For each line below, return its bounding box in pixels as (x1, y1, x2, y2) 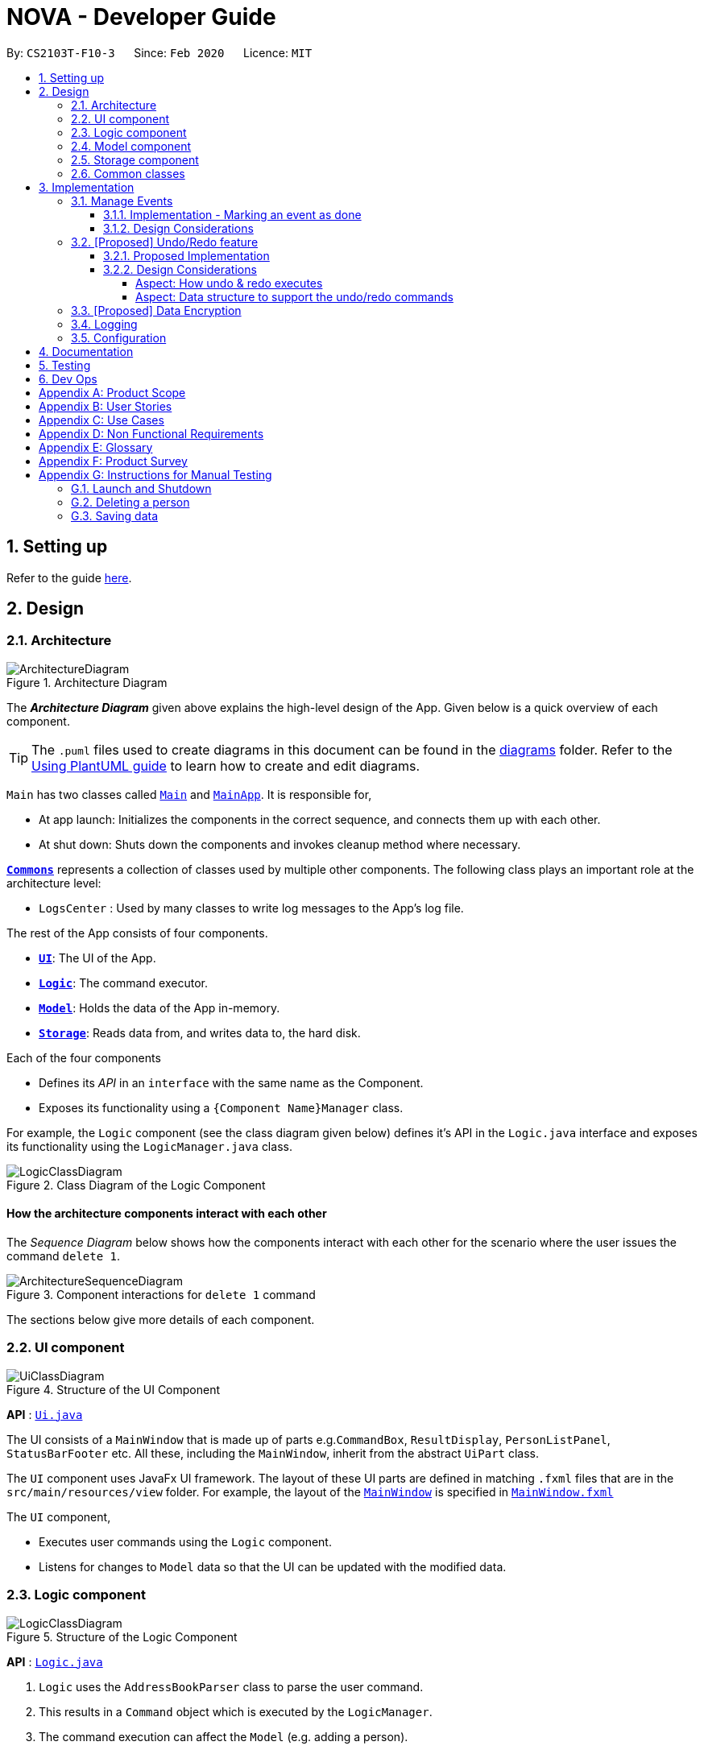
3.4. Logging (71, 316, 138, 331)
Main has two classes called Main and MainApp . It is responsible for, (6, 787, 372, 801)
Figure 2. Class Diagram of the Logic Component (6, 1177, 266, 1192)
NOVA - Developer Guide (6, 3, 276, 31)
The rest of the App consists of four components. (6, 925, 268, 940)
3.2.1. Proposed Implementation (103, 248, 270, 263)
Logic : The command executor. (39, 975, 208, 990)
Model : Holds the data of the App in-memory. (39, 1000, 280, 1015)
